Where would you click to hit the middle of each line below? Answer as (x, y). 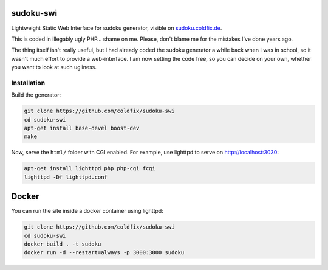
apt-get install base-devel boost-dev (82, 128)
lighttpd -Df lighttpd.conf (66, 177)
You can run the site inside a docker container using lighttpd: (87, 211)
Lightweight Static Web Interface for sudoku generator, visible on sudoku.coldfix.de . (117, 28)
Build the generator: (36, 95)
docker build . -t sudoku (63, 244)
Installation (28, 83)
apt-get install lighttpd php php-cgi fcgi (90, 168)
